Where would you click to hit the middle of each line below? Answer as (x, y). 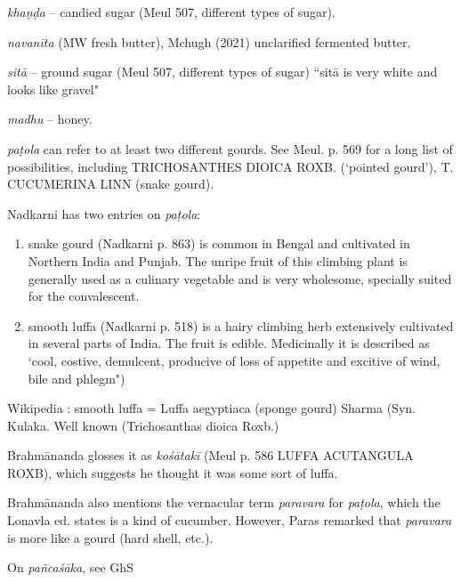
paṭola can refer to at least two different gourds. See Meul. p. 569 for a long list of (230, 148)
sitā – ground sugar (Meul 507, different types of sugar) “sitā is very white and (222, 72)
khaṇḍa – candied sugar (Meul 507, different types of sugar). (171, 12)
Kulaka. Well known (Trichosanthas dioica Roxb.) (143, 425)
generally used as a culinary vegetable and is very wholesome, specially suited (240, 278)
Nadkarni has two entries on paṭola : (104, 213)
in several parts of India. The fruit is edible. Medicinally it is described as (229, 343)
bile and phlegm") (77, 378)
